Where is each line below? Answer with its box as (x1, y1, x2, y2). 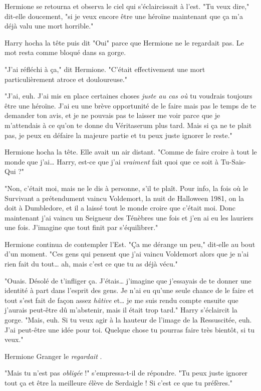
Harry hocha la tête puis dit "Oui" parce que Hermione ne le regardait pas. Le (5, 37, 244, 47)
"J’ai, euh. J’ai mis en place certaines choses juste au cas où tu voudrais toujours (5, 90, 252, 101)
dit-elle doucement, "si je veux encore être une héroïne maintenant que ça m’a (5, 10, 243, 21)
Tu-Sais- (220, 156, 246, 166)
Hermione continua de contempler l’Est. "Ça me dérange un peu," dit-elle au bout (5, 238, 255, 249)
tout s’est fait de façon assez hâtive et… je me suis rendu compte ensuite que (5, 294, 238, 305)
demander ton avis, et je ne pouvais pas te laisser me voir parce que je (5, 110, 220, 120)
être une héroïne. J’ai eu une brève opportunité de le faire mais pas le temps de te (5, 100, 256, 110)
